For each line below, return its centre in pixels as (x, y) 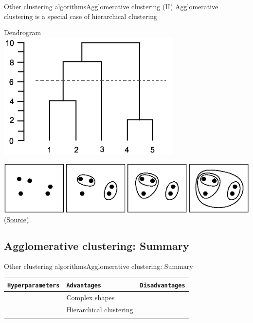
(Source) (17, 219)
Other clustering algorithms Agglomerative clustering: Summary (99, 266)
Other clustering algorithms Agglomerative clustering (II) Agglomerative (111, 6)
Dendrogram (23, 32)
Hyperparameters (34, 285)
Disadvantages (163, 285)
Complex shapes (90, 297)
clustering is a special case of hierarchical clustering (81, 16)
